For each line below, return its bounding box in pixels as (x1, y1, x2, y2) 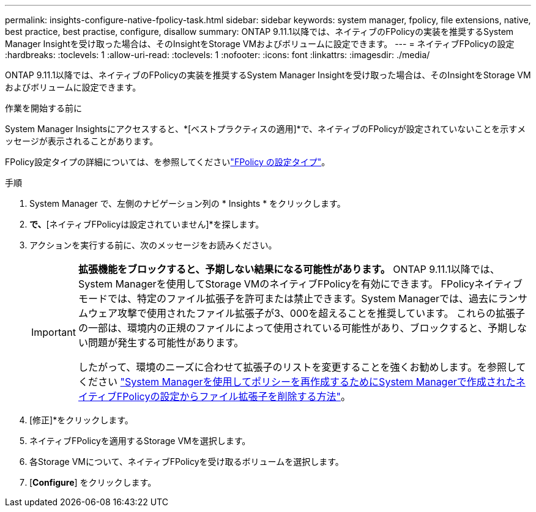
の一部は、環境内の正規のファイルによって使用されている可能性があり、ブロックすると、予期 (78, 322, 507, 334)
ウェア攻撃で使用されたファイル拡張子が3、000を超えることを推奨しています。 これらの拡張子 (87, 307, 526, 319)
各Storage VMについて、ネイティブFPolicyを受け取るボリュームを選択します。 (29, 456, 344, 467)
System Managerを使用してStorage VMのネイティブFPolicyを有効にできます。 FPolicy (78, 278, 475, 290)
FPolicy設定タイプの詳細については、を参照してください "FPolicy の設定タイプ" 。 (5, 157, 330, 167)
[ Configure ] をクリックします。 (29, 477, 157, 488)
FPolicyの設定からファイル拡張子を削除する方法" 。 (116, 390, 351, 403)
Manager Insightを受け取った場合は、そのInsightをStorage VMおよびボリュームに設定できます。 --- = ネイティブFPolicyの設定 (5, 39, 515, 49)
